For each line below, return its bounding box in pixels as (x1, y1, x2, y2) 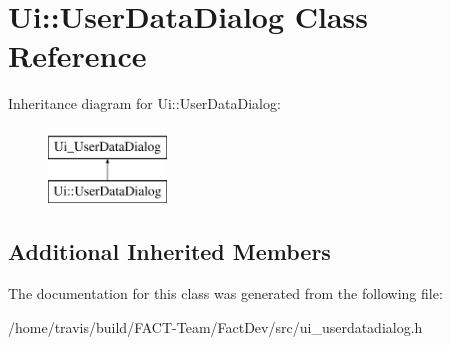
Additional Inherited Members (8, 236, 331, 267)
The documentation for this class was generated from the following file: (8, 283, 443, 304)
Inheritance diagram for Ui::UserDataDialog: (8, 93, 281, 114)
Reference (8, 35, 147, 76)
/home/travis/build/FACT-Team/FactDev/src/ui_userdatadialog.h (8, 316, 423, 337)
